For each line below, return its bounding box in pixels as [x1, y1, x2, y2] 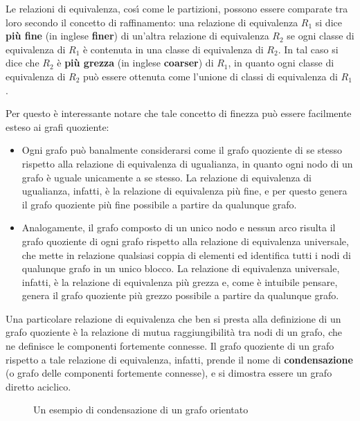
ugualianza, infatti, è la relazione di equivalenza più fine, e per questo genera [21, 183, 348, 198]
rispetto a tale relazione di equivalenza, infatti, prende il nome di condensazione [6, 352, 353, 366]
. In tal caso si [278, 42, 339, 56]
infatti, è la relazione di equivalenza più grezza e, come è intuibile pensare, [21, 274, 338, 289]
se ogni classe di [287, 28, 354, 43]
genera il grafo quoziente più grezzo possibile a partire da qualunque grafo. [21, 288, 339, 303]
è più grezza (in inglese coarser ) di [57, 55, 214, 70]
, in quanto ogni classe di [228, 55, 334, 70]
